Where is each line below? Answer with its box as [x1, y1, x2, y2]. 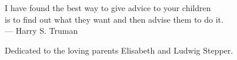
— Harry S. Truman [5, 24, 78, 37]
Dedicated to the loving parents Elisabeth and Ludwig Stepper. [5, 44, 233, 56]
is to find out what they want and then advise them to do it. [5, 13, 223, 25]
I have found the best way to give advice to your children [5, 2, 211, 13]
